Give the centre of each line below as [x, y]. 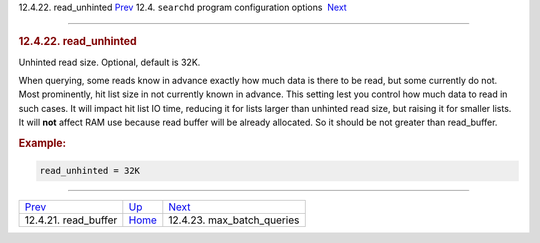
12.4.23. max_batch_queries [234, 220]
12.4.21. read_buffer [71, 220]
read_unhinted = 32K [89, 171]
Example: [42, 143]
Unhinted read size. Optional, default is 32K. [109, 62]
